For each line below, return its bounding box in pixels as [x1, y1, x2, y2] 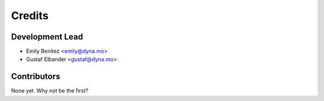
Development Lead [11, 32, 83, 42]
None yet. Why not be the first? [11, 87, 89, 94]
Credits [11, 9, 49, 22]
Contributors [11, 72, 61, 82]
